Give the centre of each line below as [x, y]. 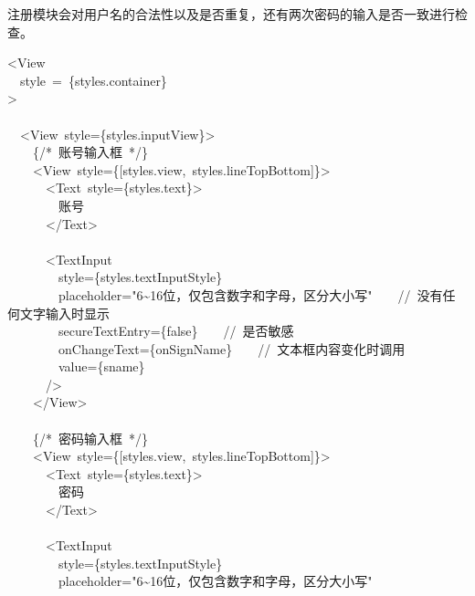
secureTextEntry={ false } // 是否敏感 [176, 331]
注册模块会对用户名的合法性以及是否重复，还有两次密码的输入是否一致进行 [231, 14]
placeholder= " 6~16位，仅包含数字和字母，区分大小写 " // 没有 [250, 294]
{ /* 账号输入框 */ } [90, 152]
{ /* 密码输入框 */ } [90, 438]
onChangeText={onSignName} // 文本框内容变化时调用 [232, 348]
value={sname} [101, 366]
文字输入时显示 [64, 313]
